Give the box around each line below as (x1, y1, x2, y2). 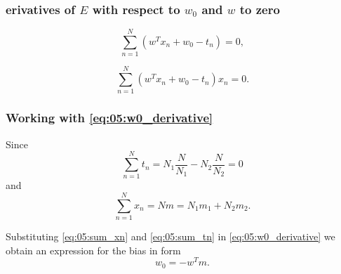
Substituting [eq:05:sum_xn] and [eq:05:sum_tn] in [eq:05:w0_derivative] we (6, 229, 335, 244)
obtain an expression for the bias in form (6, 242, 181, 257)
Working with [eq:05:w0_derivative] (6, 109, 213, 126)
